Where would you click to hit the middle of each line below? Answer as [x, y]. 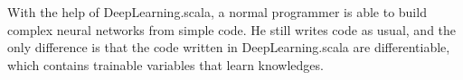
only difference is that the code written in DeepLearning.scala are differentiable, [229, 47]
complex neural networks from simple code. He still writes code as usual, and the [232, 29]
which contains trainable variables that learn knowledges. [165, 64]
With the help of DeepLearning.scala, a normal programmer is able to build [217, 12]
